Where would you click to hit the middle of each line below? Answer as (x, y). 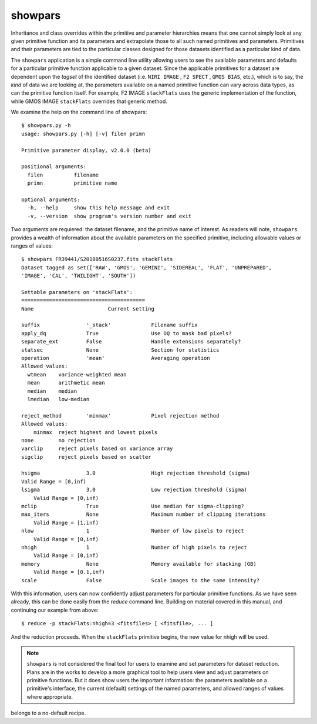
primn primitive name (72, 183)
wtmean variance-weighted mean (77, 374)
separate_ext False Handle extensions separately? (131, 342)
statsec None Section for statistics (120, 350)
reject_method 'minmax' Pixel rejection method (120, 416)
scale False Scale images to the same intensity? (141, 580)
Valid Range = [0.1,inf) (69, 572)
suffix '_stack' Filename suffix (109, 325)
